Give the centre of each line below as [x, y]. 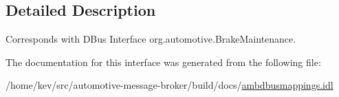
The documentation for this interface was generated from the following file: [163, 62]
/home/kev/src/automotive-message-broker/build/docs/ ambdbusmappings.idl [169, 85]
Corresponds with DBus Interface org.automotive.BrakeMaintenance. [151, 39]
